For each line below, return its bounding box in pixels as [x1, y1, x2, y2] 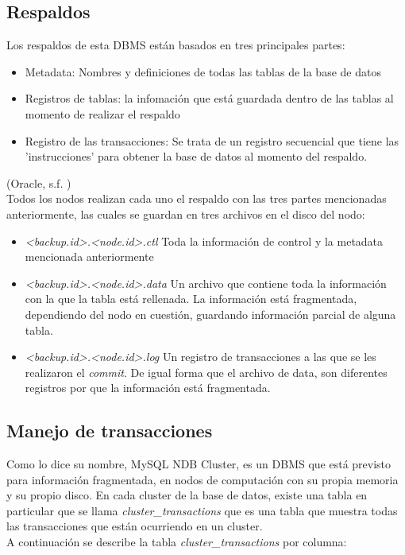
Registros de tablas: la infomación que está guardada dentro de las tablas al [25, 90, 394, 107]
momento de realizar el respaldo [25, 105, 180, 122]
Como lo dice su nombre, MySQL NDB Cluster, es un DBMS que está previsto [6, 456, 391, 472]
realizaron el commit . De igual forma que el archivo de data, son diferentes [25, 363, 388, 380]
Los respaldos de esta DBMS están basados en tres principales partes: [6, 37, 345, 53]
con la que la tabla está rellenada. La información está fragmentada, [25, 290, 357, 307]
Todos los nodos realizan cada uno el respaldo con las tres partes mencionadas [6, 190, 387, 207]
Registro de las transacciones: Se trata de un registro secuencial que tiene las [25, 132, 399, 149]
